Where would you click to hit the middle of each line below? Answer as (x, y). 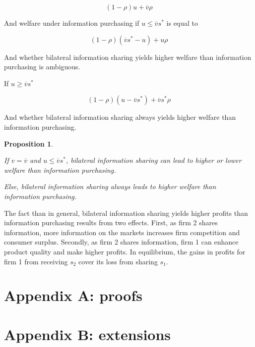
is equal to (182, 23)
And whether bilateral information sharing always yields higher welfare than (120, 117)
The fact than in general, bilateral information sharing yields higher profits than (126, 213)
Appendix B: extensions (88, 334)
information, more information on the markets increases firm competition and (122, 232)
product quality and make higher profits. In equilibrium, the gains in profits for (125, 251)
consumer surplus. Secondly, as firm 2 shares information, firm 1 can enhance (121, 242)
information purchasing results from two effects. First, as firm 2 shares (111, 223)
